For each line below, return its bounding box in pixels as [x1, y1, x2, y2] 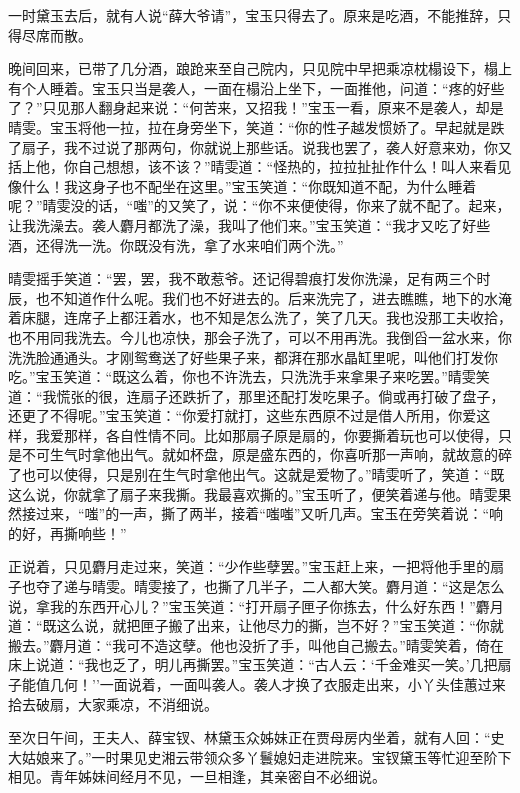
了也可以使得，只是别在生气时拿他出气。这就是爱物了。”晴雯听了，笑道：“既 [8, 464, 505, 485]
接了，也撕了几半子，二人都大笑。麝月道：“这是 [161, 576, 477, 597]
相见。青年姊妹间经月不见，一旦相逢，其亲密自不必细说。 [8, 766, 386, 787]
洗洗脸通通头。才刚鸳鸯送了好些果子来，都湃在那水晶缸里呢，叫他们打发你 [8, 346, 498, 367]
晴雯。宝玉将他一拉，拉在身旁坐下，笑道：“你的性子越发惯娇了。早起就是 [8, 116, 491, 137]
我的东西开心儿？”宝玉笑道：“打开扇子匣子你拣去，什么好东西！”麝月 [49, 595, 504, 616]
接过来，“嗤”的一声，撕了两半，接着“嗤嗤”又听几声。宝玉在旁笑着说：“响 [21, 503, 504, 524]
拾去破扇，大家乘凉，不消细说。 [8, 693, 218, 714]
